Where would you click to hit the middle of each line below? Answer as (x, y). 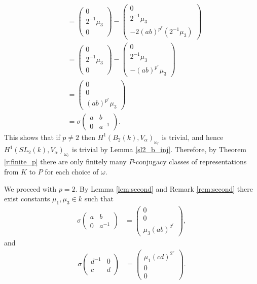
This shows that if (32, 137)
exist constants (27, 199)
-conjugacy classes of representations (190, 162)
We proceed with (30, 188)
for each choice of (72, 171)
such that (99, 199)
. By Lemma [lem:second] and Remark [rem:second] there (164, 188)
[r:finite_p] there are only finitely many (65, 162)
